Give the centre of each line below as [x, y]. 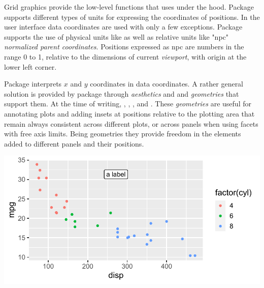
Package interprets [33, 84]
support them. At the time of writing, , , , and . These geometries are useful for [128, 104]
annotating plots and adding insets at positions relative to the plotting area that [129, 113]
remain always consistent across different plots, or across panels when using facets [131, 123]
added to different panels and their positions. [74, 143]
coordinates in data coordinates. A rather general [167, 84]
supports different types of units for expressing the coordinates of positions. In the [132, 17]
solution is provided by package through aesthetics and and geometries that [122, 93]
